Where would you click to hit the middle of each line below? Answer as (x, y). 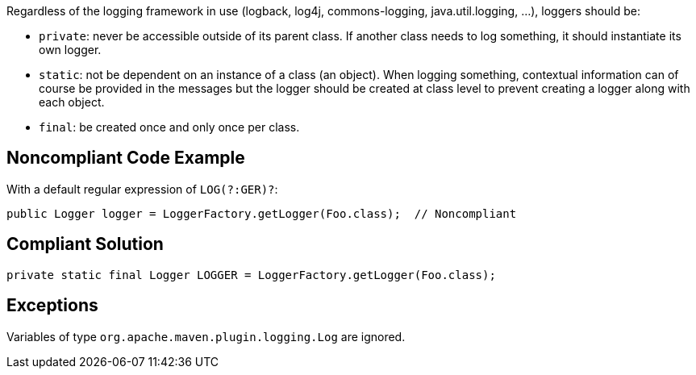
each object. (72, 102)
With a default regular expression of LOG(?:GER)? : (142, 189)
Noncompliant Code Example (126, 158)
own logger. (70, 50)
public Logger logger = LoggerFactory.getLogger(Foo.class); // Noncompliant (262, 213)
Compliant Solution (85, 244)
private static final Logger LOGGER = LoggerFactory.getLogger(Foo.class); (251, 275)
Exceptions (52, 306)
